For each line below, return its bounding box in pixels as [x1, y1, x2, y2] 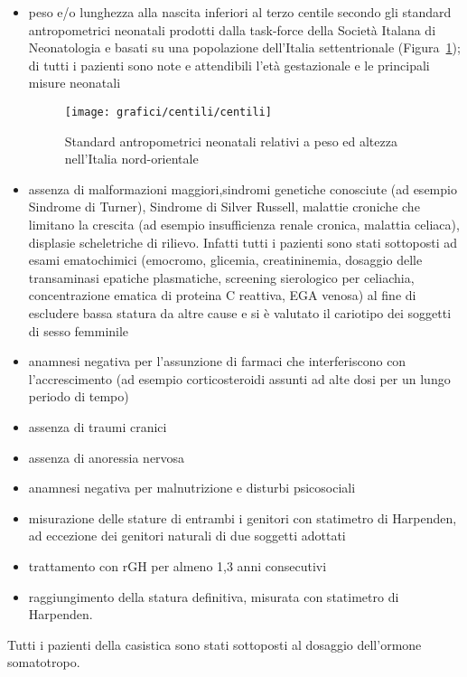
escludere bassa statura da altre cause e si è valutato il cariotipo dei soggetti [28, 303, 452, 322]
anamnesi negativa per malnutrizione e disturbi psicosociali [28, 478, 356, 497]
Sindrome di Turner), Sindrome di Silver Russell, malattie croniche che [28, 197, 420, 216]
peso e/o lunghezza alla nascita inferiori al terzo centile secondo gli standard [28, 3, 452, 21]
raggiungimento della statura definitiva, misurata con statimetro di [28, 587, 399, 606]
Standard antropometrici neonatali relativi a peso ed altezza [64, 131, 397, 150]
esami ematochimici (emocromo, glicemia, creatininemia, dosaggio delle [28, 250, 423, 269]
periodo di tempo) [28, 387, 129, 406]
